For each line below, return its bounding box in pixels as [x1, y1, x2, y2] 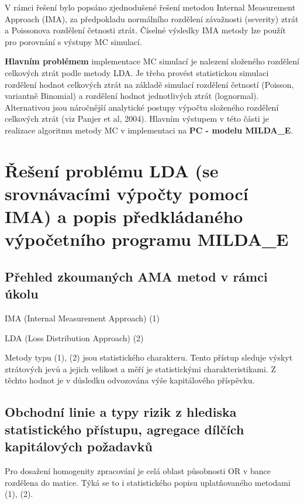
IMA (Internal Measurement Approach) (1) [5, 312, 160, 324]
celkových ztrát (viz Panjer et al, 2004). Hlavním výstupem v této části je [5, 112, 269, 125]
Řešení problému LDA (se [5, 158, 219, 182]
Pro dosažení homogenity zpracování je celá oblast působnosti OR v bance [5, 465, 271, 477]
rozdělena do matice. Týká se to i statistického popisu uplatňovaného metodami [5, 476, 291, 488]
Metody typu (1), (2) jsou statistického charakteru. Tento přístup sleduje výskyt [5, 351, 293, 364]
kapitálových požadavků [5, 437, 153, 455]
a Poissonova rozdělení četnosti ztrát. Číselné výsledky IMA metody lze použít [5, 24, 286, 36]
